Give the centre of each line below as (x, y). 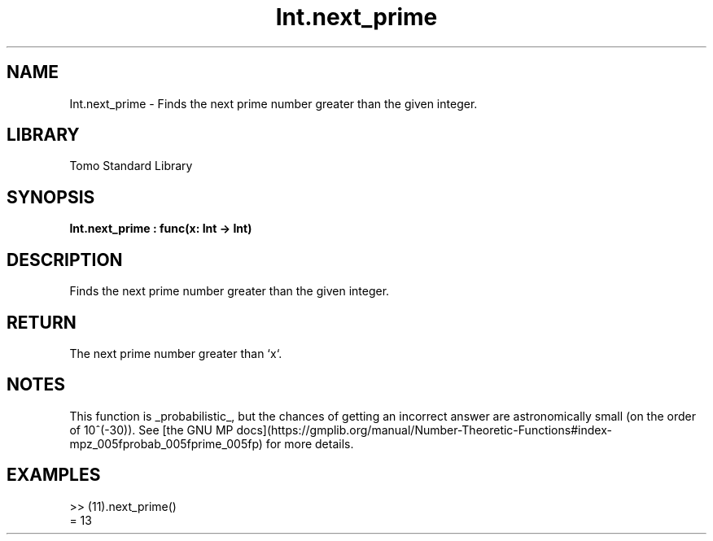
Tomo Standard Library (131, 166)
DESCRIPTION (65, 260)
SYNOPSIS (51, 197)
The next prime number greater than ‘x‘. (176, 353)
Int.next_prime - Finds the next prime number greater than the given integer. (273, 103)
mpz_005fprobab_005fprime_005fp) (166, 443)
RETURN (42, 322)
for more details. (310, 443)
